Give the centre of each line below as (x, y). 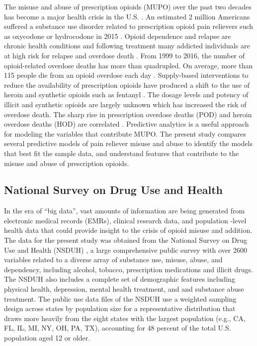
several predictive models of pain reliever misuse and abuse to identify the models (128, 143)
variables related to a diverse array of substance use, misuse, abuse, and (113, 259)
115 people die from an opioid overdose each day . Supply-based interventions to (126, 75)
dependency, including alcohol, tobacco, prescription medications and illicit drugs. (128, 269)
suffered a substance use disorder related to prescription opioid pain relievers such (129, 26)
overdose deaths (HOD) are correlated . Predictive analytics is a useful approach (127, 124)
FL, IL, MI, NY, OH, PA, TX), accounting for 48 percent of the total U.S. (118, 328)
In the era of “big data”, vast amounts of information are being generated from (125, 211)
